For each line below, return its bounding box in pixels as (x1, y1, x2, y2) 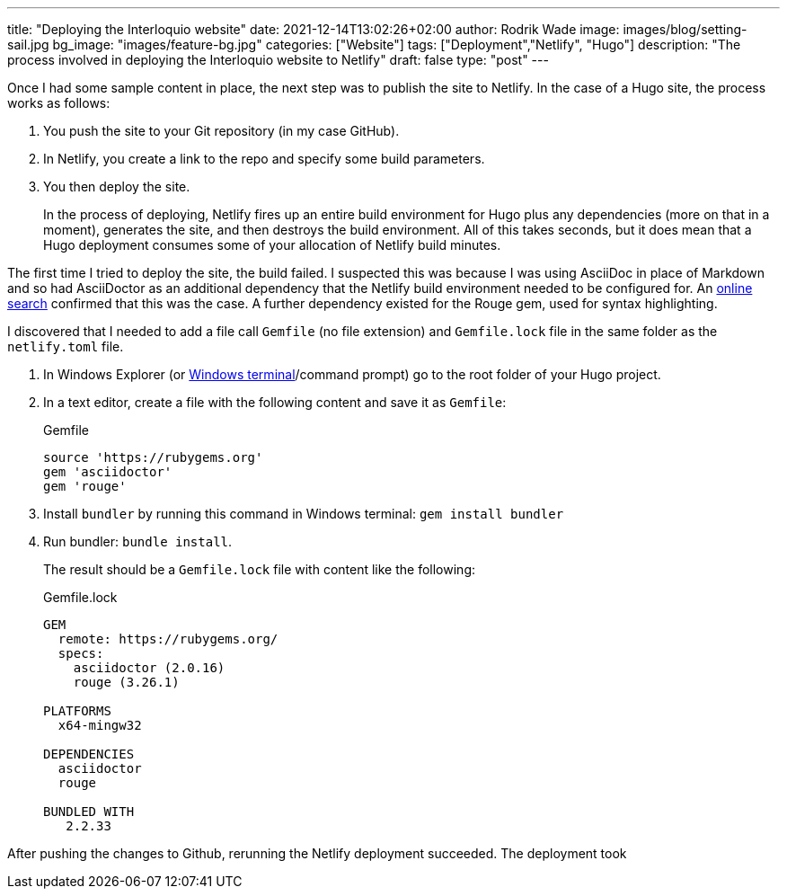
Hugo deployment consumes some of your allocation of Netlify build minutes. (43, 237, 501, 253)
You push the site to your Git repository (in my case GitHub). (43, 123, 400, 138)
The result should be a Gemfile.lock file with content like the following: (43, 562, 476, 577)
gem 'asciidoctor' (43, 465, 172, 479)
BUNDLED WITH (43, 804, 135, 819)
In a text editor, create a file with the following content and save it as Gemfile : (43, 395, 507, 410)
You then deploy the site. (43, 179, 190, 194)
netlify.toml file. (7, 339, 124, 354)
